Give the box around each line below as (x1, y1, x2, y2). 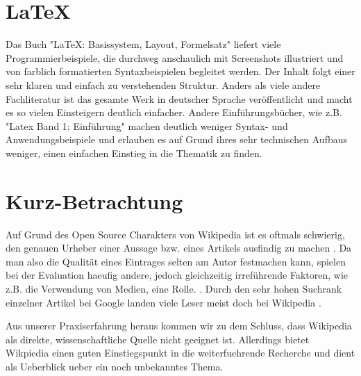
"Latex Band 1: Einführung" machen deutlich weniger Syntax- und (6, 118, 288, 133)
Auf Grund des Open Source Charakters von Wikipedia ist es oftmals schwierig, (6, 227, 345, 241)
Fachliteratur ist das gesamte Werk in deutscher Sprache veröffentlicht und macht (6, 91, 353, 106)
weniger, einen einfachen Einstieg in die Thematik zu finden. (6, 145, 262, 160)
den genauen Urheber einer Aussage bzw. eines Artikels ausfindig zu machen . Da (6, 240, 352, 255)
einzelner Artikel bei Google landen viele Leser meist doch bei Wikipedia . (6, 295, 321, 309)
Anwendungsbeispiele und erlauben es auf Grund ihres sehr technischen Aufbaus (6, 132, 347, 147)
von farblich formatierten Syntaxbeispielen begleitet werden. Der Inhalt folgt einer (6, 64, 355, 79)
